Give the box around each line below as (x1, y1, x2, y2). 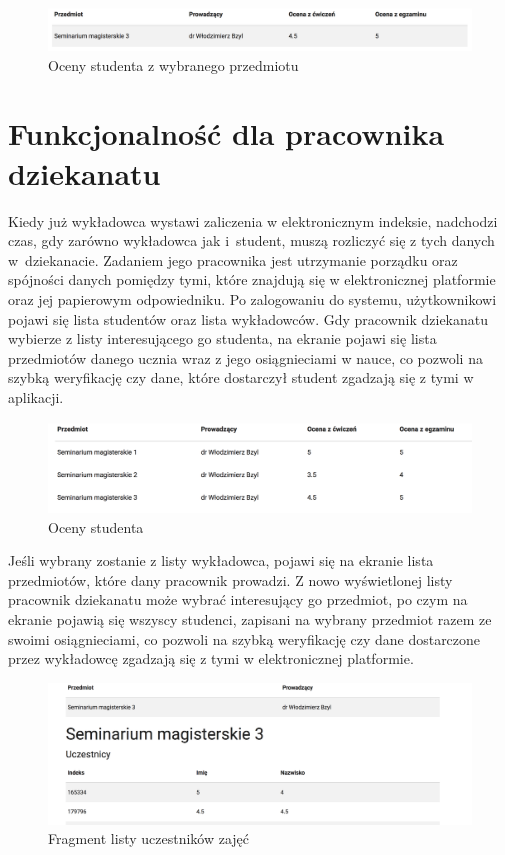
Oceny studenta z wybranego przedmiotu (48, 54, 299, 75)
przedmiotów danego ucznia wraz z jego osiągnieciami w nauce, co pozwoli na (8, 347, 483, 368)
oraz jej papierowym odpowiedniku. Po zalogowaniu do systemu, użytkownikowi (8, 288, 497, 309)
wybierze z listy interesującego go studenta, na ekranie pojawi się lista (8, 328, 437, 349)
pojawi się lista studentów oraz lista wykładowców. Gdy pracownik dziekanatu (8, 308, 489, 329)
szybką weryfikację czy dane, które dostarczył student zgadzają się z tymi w (8, 367, 474, 388)
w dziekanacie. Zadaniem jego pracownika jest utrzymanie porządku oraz (8, 249, 458, 270)
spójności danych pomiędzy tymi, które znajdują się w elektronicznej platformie (8, 269, 496, 290)
